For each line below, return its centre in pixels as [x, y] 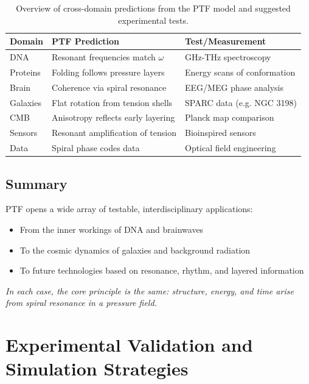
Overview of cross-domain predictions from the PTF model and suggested [153, 8]
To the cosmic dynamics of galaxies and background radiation [135, 250]
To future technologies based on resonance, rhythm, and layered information [162, 270]
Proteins [25, 72]
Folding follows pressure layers [108, 72]
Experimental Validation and [129, 345]
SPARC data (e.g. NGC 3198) [241, 102]
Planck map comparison [229, 117]
